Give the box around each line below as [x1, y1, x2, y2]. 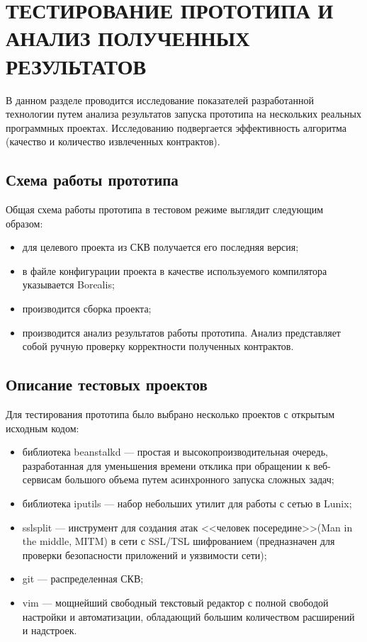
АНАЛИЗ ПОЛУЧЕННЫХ [6, 23, 250, 52]
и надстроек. [22, 623, 77, 638]
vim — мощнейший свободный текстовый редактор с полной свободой [22, 595, 329, 609]
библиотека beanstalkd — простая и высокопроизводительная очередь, [22, 444, 329, 459]
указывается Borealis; [22, 277, 115, 292]
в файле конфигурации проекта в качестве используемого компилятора [22, 263, 327, 278]
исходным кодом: [6, 420, 79, 435]
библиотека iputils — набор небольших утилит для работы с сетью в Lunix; [22, 496, 352, 510]
